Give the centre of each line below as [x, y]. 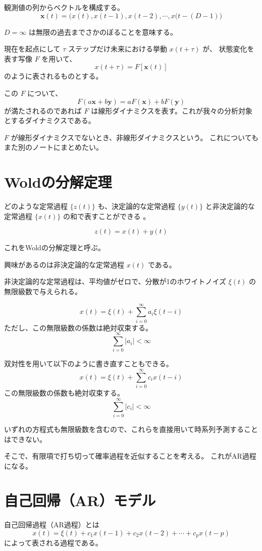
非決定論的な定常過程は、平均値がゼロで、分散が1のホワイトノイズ [115, 281]
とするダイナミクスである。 [50, 120]
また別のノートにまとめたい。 [54, 147]
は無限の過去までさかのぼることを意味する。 [103, 32]
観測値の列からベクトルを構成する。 [64, 7]
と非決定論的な [230, 206]
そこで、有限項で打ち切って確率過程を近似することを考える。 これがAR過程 [130, 456]
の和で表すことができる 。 [107, 216]
